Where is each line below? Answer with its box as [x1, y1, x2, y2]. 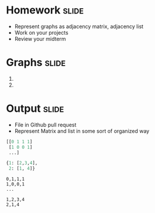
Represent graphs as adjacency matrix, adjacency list [14, 23, 144, 30]
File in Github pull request [14, 121, 77, 128]
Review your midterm [14, 35, 66, 42]
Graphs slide [6, 56, 66, 69]
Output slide [6, 102, 64, 115]
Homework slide [6, 4, 84, 17]
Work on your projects [14, 29, 68, 36]
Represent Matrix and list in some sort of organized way [14, 127, 150, 135]
